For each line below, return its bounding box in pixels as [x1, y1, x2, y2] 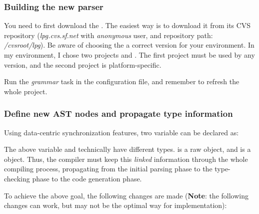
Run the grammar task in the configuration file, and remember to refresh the [4, 76, 239, 87]
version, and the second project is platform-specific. [4, 59, 161, 70]
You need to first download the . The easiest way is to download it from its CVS [4, 20, 251, 31]
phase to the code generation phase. [32, 173, 142, 183]
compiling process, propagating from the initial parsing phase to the [4, 163, 212, 174]
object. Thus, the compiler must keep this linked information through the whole [4, 153, 248, 164]
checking [4, 173, 30, 183]
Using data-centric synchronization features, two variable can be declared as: [4, 127, 239, 137]
